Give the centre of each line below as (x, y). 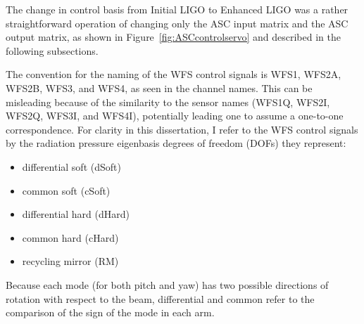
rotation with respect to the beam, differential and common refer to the (160, 298)
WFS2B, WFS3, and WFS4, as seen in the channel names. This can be (159, 88)
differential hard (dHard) (76, 214)
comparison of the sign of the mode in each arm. (110, 312)
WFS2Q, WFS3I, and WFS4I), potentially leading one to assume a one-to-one (175, 116)
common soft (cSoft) (66, 190)
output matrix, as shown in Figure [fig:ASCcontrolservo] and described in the (173, 37)
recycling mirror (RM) (70, 261)
